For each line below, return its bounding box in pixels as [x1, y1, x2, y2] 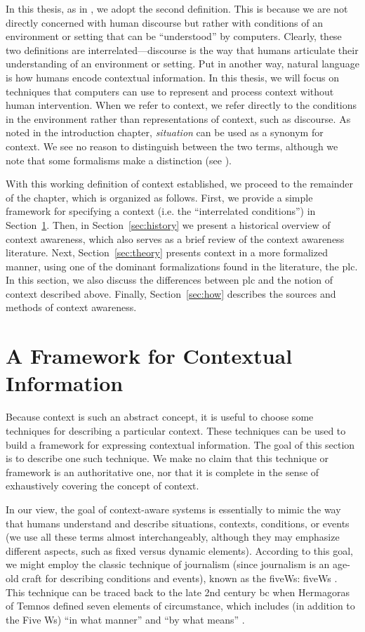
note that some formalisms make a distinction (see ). [6, 152, 232, 167]
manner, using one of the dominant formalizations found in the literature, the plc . [6, 258, 358, 273]
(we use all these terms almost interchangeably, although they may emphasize [6, 529, 340, 544]
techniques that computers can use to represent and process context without [6, 84, 334, 98]
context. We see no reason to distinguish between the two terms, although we [6, 138, 338, 153]
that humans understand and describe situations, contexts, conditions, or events [6, 515, 350, 530]
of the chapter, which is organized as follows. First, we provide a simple [6, 190, 313, 204]
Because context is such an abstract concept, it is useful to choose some [6, 409, 314, 424]
